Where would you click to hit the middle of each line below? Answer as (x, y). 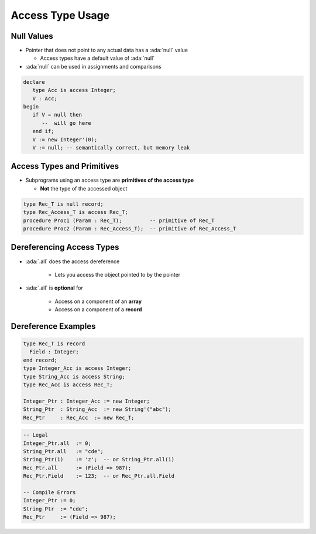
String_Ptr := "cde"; (56, 509)
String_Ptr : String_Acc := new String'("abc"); (97, 409)
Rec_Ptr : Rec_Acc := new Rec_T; (79, 417)
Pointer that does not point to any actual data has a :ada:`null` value (107, 50)
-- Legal (36, 435)
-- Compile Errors (49, 492)
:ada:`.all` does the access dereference (73, 261)
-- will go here (67, 123)
